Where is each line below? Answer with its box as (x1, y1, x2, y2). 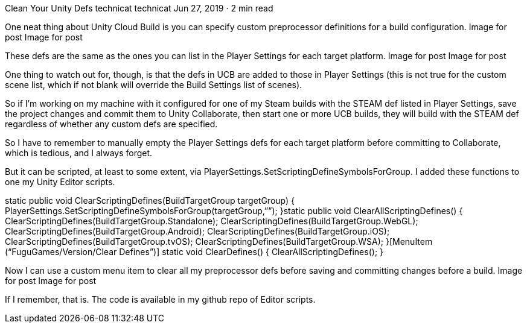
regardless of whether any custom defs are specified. (5, 119, 218, 129)
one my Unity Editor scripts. (5, 177, 115, 187)
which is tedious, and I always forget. (5, 148, 153, 158)
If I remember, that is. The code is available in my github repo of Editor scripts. (5, 294, 316, 304)
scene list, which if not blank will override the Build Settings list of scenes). (5, 80, 302, 90)
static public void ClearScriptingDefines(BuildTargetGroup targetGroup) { (5, 195, 295, 206)
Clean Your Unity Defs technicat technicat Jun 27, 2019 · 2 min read (5, 3, 273, 13)
